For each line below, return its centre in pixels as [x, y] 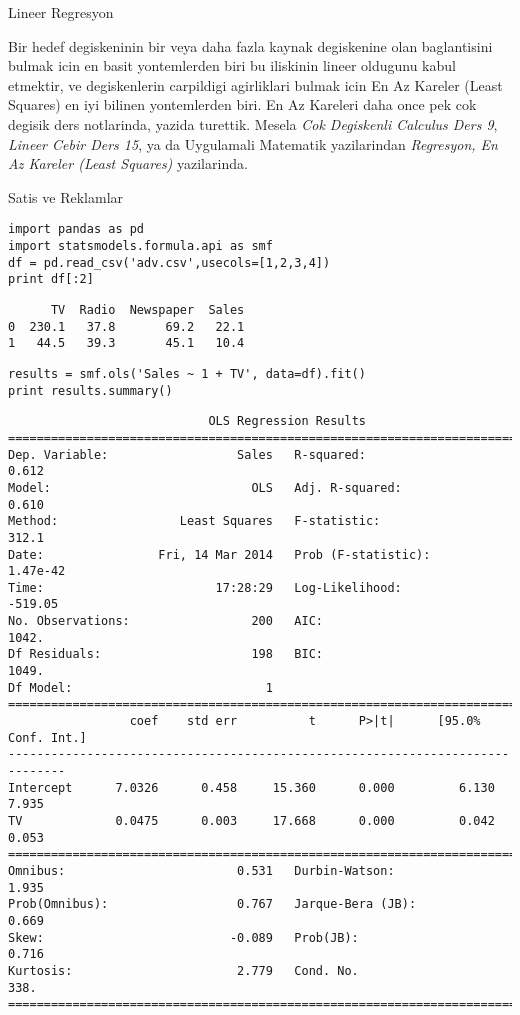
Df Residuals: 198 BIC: [165, 654]
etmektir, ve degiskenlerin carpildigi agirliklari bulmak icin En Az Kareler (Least [255, 84]
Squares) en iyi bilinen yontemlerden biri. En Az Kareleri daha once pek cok [242, 104]
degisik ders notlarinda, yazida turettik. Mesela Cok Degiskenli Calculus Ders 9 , [253, 123]
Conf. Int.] [47, 737]
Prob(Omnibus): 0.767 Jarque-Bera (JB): [212, 904]
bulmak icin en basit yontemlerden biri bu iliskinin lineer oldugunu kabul [232, 65]
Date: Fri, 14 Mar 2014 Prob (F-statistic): [219, 554]
